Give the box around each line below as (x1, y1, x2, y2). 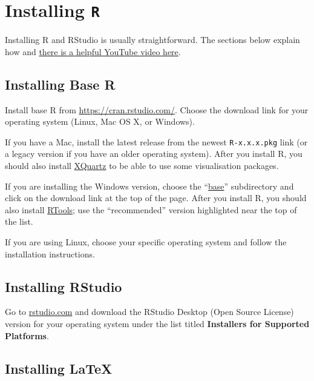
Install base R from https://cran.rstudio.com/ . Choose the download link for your (5, 103, 309, 116)
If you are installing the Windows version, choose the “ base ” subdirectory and (5, 179, 294, 192)
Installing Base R (5, 75, 116, 93)
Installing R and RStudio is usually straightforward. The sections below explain (5, 33, 300, 46)
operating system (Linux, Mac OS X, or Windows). (5, 115, 195, 128)
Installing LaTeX (5, 359, 113, 377)
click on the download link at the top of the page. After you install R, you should (5, 191, 307, 204)
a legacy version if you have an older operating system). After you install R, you (5, 147, 303, 160)
